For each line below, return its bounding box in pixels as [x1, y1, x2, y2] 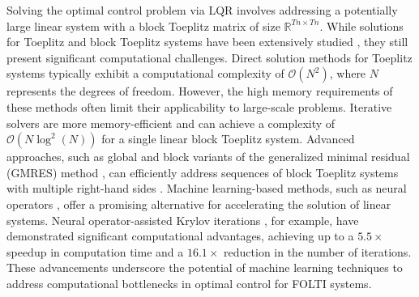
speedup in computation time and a [6, 243, 184, 260]
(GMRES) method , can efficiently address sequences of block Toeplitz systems [6, 163, 399, 180]
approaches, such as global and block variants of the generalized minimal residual [6, 148, 410, 165]
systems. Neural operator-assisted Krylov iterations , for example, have [6, 211, 359, 228]
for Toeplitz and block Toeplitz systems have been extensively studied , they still [6, 33, 408, 50]
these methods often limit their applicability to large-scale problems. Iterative [6, 98, 392, 115]
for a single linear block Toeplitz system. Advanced [101, 130, 355, 147]
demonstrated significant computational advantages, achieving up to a [6, 227, 354, 244]
